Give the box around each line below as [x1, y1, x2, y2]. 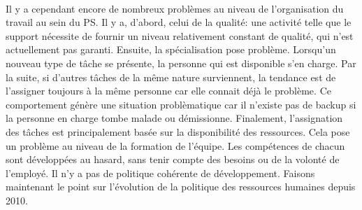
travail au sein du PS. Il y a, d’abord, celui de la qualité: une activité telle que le [6, 15, 352, 29]
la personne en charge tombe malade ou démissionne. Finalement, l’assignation [6, 111, 343, 125]
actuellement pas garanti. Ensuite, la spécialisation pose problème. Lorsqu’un [6, 42, 336, 57]
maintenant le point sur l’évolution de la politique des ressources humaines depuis [6, 179, 356, 194]
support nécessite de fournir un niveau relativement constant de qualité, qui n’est [6, 28, 354, 43]
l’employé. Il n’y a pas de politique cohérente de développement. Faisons [6, 165, 315, 180]
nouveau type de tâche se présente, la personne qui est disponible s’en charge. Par [6, 55, 356, 70]
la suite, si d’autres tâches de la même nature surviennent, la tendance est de [6, 69, 336, 84]
